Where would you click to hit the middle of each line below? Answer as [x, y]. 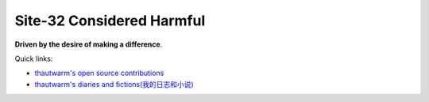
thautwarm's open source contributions [99, 73]
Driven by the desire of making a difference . [89, 44]
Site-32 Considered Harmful [110, 21]
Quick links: [34, 59]
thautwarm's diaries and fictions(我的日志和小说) [114, 84]
